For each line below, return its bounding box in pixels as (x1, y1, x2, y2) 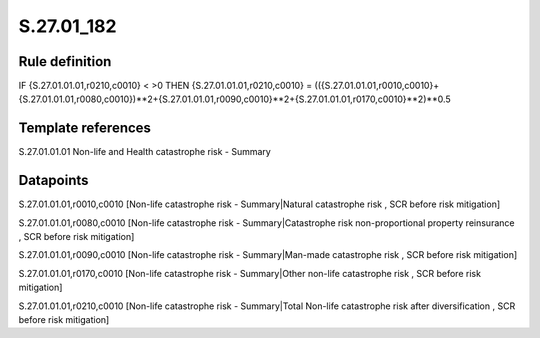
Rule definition (18, 53, 112, 70)
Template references (18, 120, 152, 137)
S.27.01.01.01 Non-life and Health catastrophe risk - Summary (18, 146, 272, 158)
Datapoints (18, 172, 89, 189)
